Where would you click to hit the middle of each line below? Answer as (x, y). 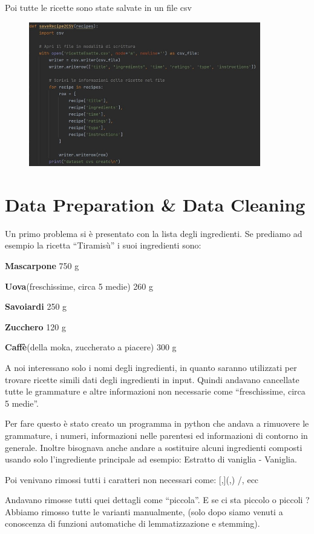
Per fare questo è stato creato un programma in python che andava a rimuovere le (157, 423)
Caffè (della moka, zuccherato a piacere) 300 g (91, 347)
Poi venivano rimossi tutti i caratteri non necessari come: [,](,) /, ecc (132, 479)
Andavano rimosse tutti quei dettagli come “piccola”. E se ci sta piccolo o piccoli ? (157, 500)
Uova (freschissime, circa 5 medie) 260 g (79, 286)
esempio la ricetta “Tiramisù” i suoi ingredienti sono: (103, 245)
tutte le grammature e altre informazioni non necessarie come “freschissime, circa (155, 391)
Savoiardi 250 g (36, 306)
